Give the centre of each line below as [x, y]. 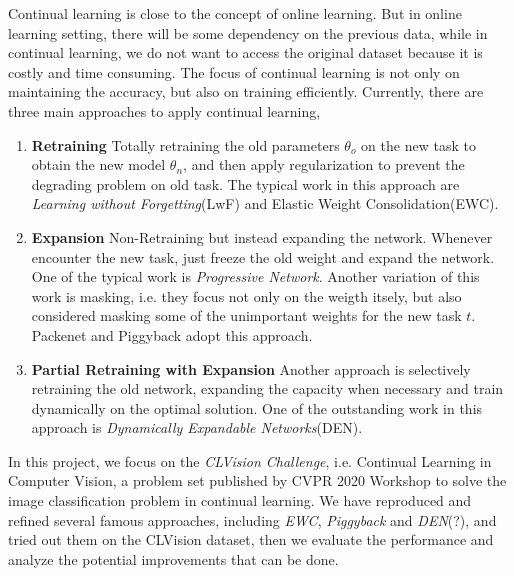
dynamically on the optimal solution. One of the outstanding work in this [257, 407]
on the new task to [418, 144]
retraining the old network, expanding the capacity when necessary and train [267, 388]
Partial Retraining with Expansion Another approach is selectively [251, 368]
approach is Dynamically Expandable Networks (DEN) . [197, 427]
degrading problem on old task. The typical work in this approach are [245, 183]
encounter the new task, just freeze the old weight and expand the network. [263, 256]
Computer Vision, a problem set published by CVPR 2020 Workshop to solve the [257, 480]
